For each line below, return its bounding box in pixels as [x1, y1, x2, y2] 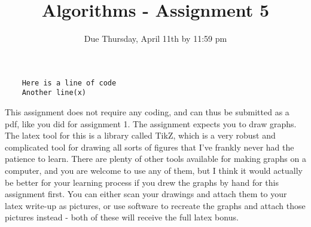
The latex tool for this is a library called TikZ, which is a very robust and [5, 129, 276, 142]
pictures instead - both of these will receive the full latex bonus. [5, 211, 239, 223]
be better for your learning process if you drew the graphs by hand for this [5, 176, 279, 188]
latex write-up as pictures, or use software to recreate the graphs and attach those [5, 199, 306, 211]
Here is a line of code [22, 78, 117, 87]
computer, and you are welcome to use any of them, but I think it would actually [5, 164, 303, 176]
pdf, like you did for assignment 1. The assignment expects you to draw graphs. [5, 117, 297, 130]
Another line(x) [22, 88, 87, 97]
